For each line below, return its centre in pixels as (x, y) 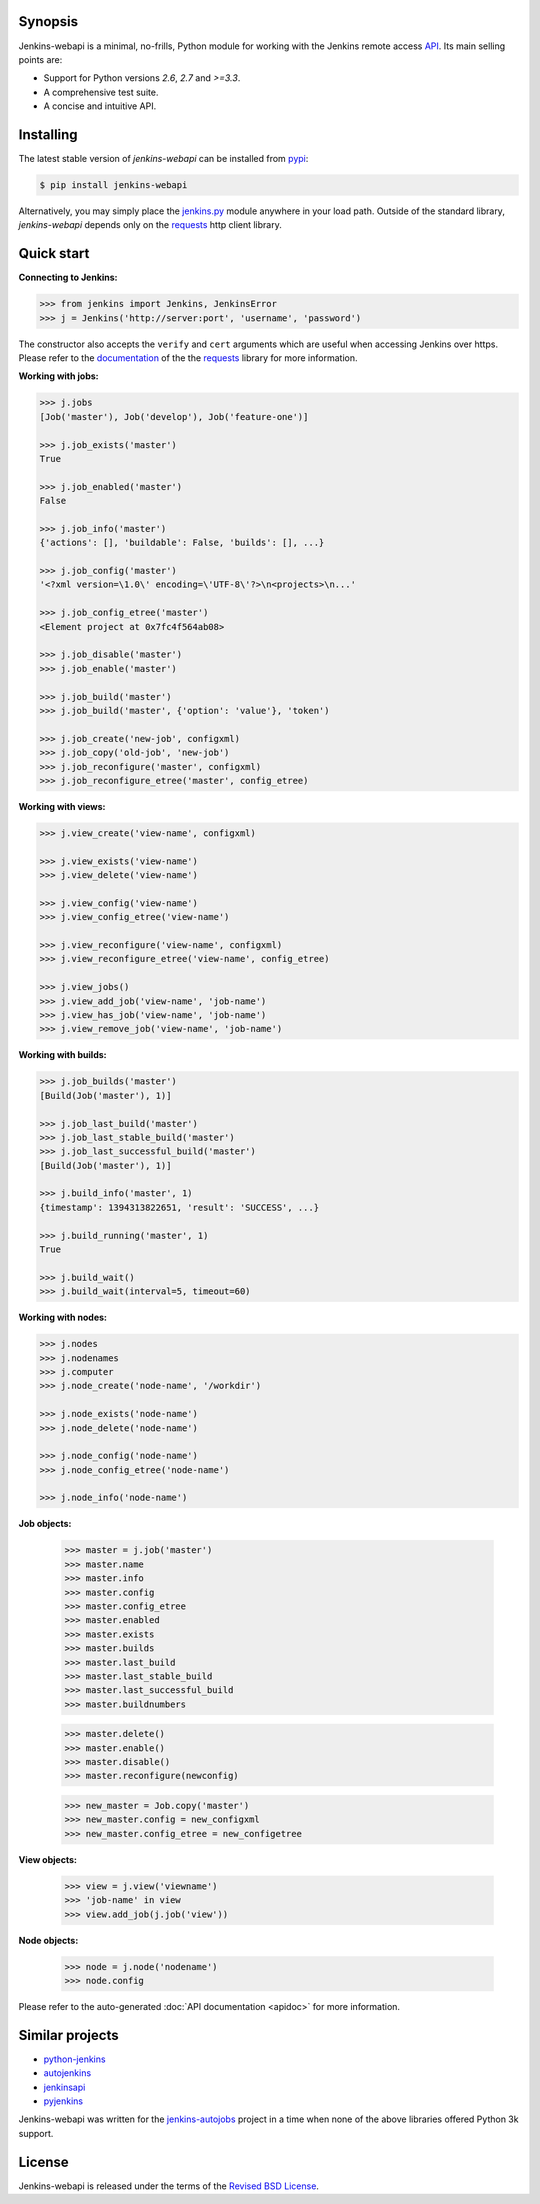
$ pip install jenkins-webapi (113, 184)
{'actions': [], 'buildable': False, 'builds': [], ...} (182, 543)
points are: (40, 59)
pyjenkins (63, 2101)
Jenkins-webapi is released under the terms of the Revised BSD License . (169, 2186)
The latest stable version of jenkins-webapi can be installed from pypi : (163, 158)
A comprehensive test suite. (101, 92)
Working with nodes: (62, 1317)
